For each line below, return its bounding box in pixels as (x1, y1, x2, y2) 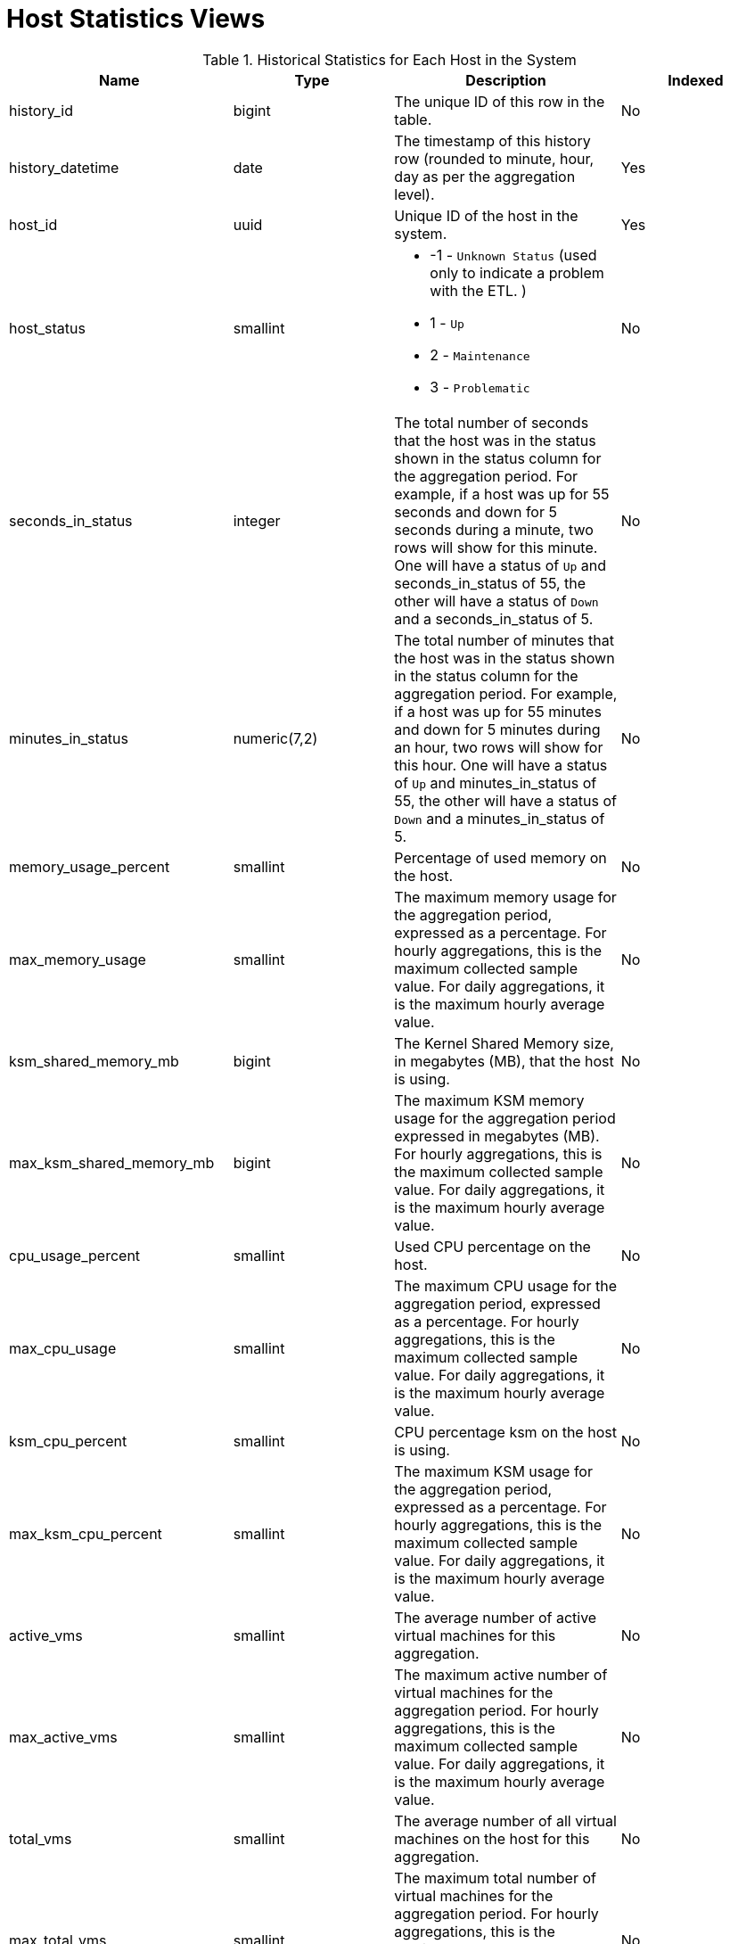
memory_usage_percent (9, 857, 170, 876)
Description (465, 70, 546, 89)
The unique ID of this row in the (394, 92, 605, 111)
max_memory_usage (9, 950, 146, 968)
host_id (9, 215, 58, 234)
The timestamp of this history (394, 131, 591, 150)
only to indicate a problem (430, 263, 604, 282)
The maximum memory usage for (394, 887, 617, 906)
